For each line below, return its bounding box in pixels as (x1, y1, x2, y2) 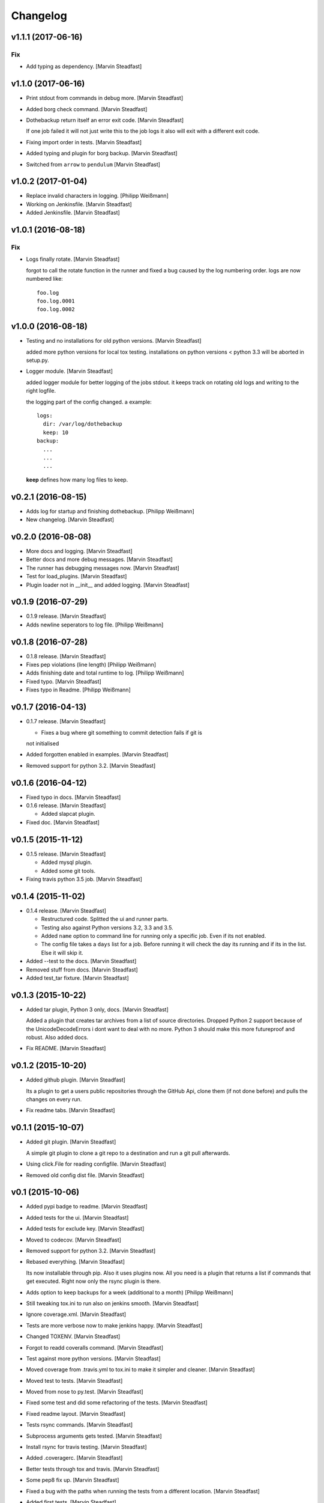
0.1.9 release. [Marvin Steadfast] (26, 613, 106, 620)
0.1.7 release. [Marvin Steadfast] (26, 718, 106, 725)
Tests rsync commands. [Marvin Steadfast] (26, 1421, 133, 1428)
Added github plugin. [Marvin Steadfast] (26, 1076, 126, 1083)
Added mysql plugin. (41, 859, 92, 866)
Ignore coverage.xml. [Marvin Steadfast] (26, 1311, 126, 1318)
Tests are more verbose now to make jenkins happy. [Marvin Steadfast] (26, 1321, 203, 1329)
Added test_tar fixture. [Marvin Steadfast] (26, 974, 129, 981)
